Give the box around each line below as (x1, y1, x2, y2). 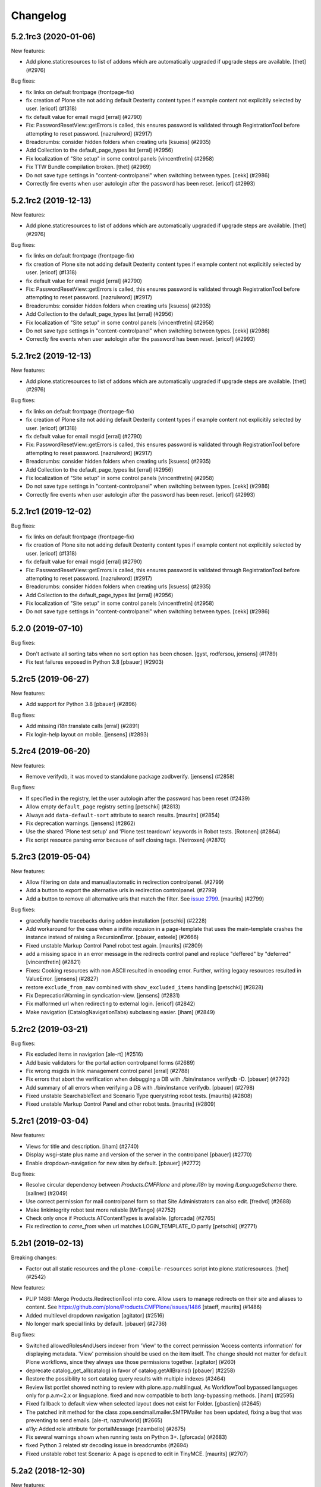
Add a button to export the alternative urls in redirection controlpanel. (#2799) (26, 887, 217, 894)
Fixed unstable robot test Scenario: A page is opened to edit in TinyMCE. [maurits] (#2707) (26, 1450, 248, 1457)
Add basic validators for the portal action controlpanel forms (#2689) (26, 1059, 196, 1066)
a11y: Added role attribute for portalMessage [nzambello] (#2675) (26, 1425, 186, 1432)
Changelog (11, 9, 67, 22)
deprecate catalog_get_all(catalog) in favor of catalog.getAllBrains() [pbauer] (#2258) (26, 1367, 235, 1374)
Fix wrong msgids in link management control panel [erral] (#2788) (26, 1067, 190, 1074)
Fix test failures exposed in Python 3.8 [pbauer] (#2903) (26, 658, 164, 666)
